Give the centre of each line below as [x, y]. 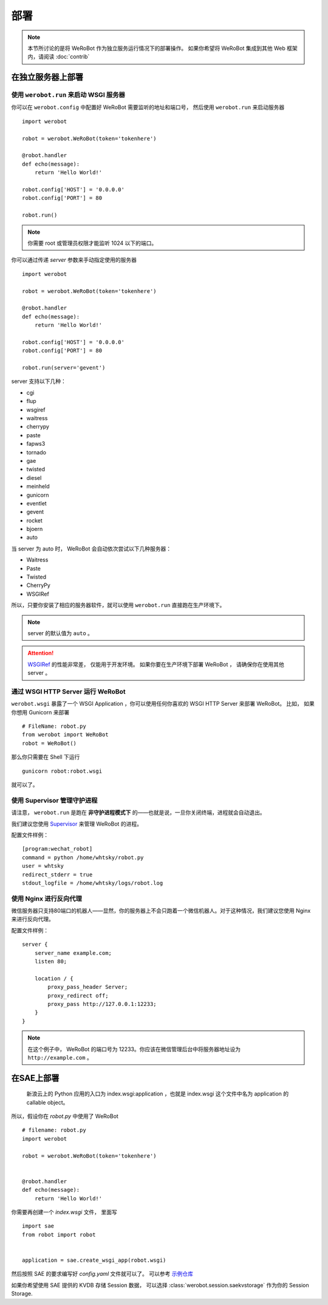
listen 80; [51, 961]
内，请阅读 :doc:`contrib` [59, 57]
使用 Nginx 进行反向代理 [46, 898]
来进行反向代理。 [32, 919]
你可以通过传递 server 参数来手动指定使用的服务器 [74, 260]
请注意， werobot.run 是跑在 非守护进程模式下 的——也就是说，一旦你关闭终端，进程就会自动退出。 [138, 812]
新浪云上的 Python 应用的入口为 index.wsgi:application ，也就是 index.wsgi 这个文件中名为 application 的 [158, 1094]
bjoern [35, 529]
